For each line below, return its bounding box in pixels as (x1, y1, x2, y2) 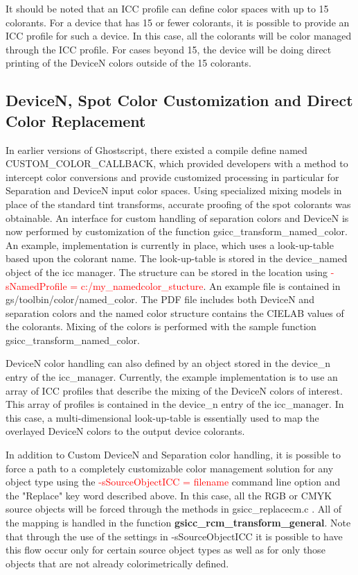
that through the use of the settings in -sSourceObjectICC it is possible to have (6, 529, 343, 543)
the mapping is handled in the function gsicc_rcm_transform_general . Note (6, 515, 351, 529)
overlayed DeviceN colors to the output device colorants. (6, 424, 245, 438)
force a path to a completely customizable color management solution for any (6, 461, 334, 475)
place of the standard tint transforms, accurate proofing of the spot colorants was (6, 196, 351, 211)
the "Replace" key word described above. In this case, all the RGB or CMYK (6, 488, 332, 502)
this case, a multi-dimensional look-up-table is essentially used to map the (6, 410, 319, 424)
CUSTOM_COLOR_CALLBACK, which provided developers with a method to (6, 156, 348, 171)
